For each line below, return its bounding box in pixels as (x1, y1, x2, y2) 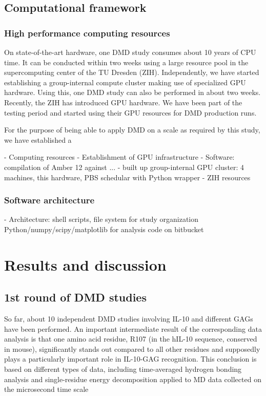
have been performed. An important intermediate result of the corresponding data (4, 323, 262, 334)
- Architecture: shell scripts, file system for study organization (4, 214, 199, 224)
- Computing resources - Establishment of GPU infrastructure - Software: (4, 152, 235, 162)
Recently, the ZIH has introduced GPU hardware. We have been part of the (4, 97, 242, 107)
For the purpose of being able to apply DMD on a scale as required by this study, (4, 124, 260, 135)
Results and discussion (4, 254, 167, 275)
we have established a (4, 134, 72, 145)
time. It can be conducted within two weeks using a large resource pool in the (4, 56, 249, 67)
